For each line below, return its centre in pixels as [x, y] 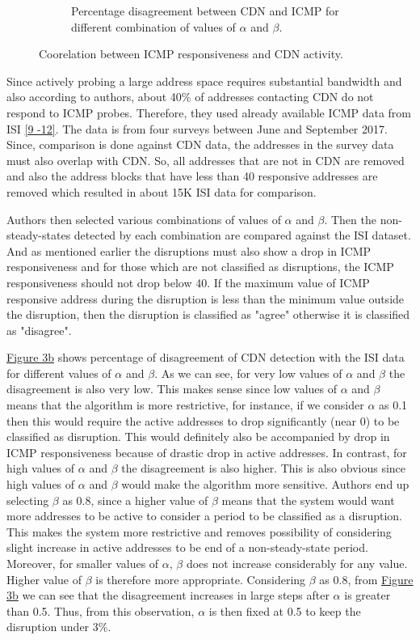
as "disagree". [39, 330]
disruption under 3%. [59, 627]
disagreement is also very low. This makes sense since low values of [172, 389]
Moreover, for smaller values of [83, 563]
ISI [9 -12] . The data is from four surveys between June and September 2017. [197, 128]
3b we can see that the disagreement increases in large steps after [168, 595]
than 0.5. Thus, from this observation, [101, 610]
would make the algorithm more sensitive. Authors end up [265, 484]
